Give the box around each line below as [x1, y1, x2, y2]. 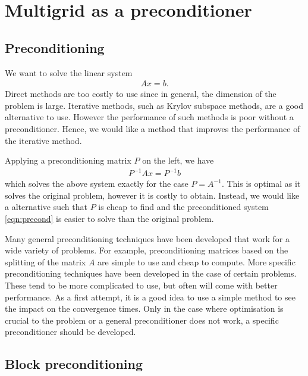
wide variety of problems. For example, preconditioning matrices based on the [5, 244, 288, 256]
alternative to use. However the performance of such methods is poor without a [5, 111, 294, 123]
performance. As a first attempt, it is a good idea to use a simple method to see [5, 290, 296, 303]
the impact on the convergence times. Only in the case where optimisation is [5, 302, 284, 315]
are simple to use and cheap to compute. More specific [98, 255, 296, 268]
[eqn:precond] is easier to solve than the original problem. [5, 212, 214, 225]
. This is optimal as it [221, 177, 301, 190]
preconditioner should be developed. [5, 325, 136, 338]
